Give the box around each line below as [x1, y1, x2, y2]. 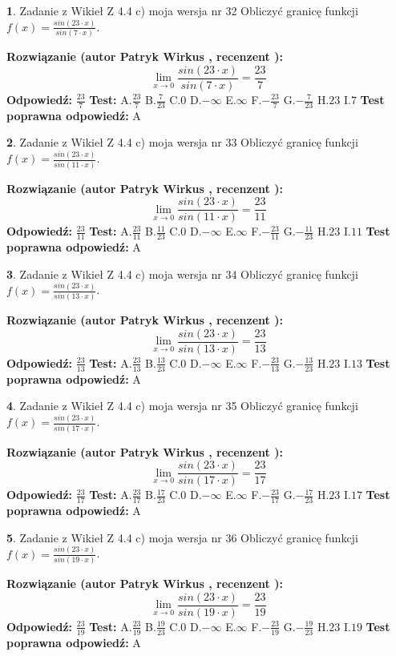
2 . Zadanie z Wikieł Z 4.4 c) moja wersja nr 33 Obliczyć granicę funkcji [6, 134, 358, 151]
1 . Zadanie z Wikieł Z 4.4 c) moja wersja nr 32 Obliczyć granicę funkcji [6, 2, 358, 18]
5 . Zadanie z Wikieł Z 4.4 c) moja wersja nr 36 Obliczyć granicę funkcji [6, 529, 358, 545]
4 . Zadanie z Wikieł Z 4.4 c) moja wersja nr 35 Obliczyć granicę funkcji [6, 397, 358, 414]
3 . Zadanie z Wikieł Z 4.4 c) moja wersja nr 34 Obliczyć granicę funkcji [6, 265, 358, 282]
